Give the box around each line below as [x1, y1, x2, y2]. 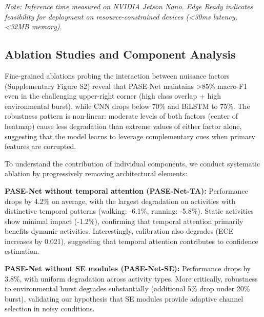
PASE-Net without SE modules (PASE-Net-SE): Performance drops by [5, 263, 251, 274]
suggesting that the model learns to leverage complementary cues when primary [5, 130, 255, 141]
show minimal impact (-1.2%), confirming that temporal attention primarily [5, 215, 243, 226]
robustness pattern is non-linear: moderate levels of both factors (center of [5, 110, 238, 121]
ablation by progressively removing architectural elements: [5, 168, 188, 179]
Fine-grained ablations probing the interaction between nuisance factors [5, 70, 230, 81]
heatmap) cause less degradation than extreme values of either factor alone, [5, 120, 242, 131]
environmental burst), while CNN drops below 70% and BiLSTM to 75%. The [5, 100, 250, 111]
